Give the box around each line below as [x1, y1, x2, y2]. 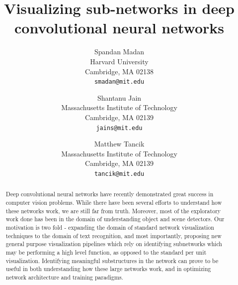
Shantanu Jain [97, 92, 142, 103]
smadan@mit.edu [94, 78, 145, 86]
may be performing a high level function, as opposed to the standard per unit [5, 248, 207, 257]
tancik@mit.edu [94, 170, 145, 177]
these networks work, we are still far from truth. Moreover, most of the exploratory [5, 206, 221, 215]
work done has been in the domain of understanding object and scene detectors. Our [5, 215, 225, 223]
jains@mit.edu [96, 124, 143, 132]
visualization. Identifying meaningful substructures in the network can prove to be [5, 256, 219, 265]
